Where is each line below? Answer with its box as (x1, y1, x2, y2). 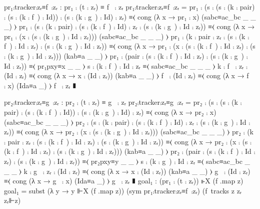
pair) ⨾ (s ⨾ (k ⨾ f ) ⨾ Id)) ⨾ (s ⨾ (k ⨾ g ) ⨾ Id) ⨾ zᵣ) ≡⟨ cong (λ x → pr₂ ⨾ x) (4, 106, 216, 117)
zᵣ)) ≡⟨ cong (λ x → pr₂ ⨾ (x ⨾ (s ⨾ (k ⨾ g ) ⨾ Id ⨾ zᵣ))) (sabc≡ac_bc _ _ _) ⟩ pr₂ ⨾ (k (4, 126, 254, 137)
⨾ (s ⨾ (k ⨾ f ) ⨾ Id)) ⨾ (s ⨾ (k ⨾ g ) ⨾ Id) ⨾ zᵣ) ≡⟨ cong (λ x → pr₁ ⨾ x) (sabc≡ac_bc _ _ (4, 11, 256, 22)
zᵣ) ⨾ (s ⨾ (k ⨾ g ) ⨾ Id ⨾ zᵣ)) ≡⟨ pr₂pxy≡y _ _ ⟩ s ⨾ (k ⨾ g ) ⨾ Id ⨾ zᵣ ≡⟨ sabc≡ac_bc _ (4, 155, 250, 166)
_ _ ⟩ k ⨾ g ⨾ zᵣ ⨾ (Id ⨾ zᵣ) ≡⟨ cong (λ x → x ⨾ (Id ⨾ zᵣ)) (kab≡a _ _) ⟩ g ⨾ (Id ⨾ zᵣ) (4, 165, 250, 176)
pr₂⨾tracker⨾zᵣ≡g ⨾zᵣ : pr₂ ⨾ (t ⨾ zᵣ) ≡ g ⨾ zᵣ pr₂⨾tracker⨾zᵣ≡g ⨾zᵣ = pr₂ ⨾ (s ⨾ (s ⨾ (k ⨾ (4, 97, 242, 107)
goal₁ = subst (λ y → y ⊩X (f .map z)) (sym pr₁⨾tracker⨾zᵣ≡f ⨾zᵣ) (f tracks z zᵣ (4, 185, 242, 195)
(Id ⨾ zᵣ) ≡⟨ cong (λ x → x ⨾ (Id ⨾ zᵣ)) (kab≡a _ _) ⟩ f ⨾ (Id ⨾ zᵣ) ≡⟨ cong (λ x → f (4, 70, 249, 81)
